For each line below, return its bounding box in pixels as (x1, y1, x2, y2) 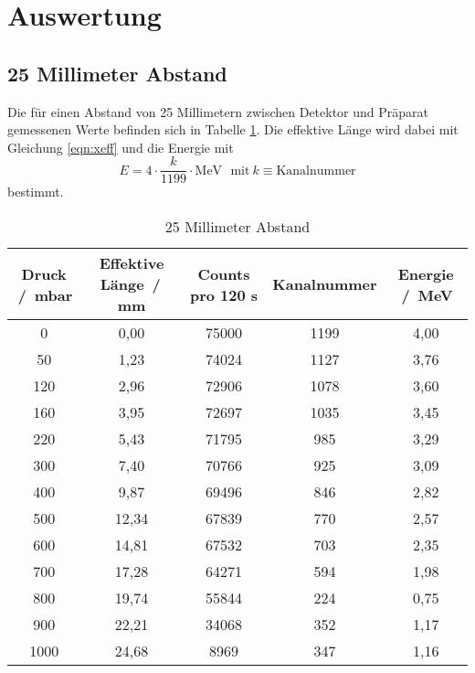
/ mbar (17, 283, 73, 305)
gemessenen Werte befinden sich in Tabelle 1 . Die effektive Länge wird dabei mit (7, 120, 459, 139)
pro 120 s (189, 283, 259, 305)
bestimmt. (7, 182, 64, 201)
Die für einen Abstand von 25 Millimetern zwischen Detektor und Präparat (7, 101, 429, 121)
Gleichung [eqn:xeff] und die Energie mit (7, 137, 234, 156)
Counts (197, 262, 250, 284)
